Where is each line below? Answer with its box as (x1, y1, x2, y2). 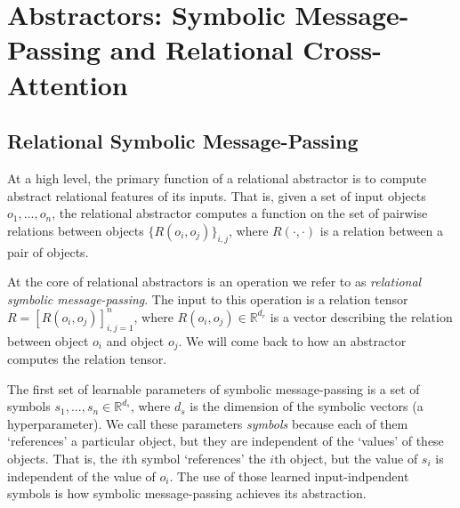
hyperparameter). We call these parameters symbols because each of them (7, 414, 408, 432)
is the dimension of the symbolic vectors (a (190, 397, 424, 415)
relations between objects (7, 221, 144, 239)
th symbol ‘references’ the (125, 449, 266, 468)
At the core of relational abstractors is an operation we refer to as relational (7, 272, 422, 291)
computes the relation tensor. (7, 350, 167, 368)
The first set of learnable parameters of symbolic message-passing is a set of (7, 379, 420, 398)
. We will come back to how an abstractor (178, 331, 407, 350)
